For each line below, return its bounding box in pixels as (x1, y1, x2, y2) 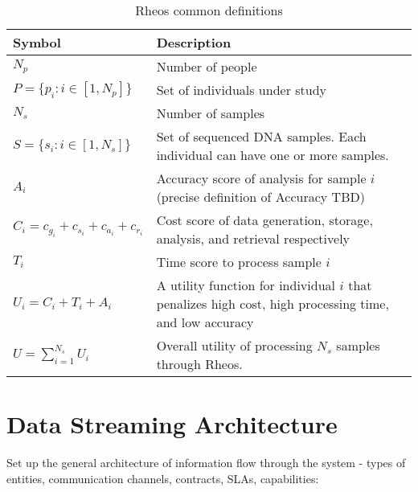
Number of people (156, 57, 257, 76)
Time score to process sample (156, 252, 322, 271)
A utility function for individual (156, 276, 335, 294)
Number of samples (156, 104, 265, 122)
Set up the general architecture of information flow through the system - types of (6, 454, 406, 471)
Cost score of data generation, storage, (156, 211, 373, 229)
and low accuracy (156, 313, 254, 331)
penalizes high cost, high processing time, (156, 294, 389, 313)
